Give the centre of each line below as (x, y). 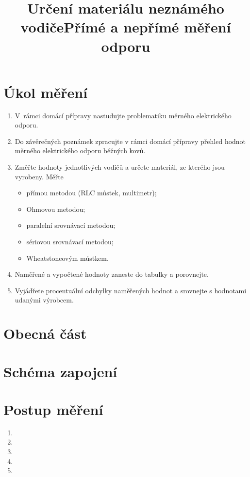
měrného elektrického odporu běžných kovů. (80, 151)
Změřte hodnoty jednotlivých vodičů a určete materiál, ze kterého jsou (120, 167)
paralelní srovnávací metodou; (71, 225)
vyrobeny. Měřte (39, 176)
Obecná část (45, 333)
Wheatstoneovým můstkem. (67, 258)
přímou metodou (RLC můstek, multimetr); (92, 193)
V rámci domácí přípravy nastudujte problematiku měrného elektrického (123, 115)
